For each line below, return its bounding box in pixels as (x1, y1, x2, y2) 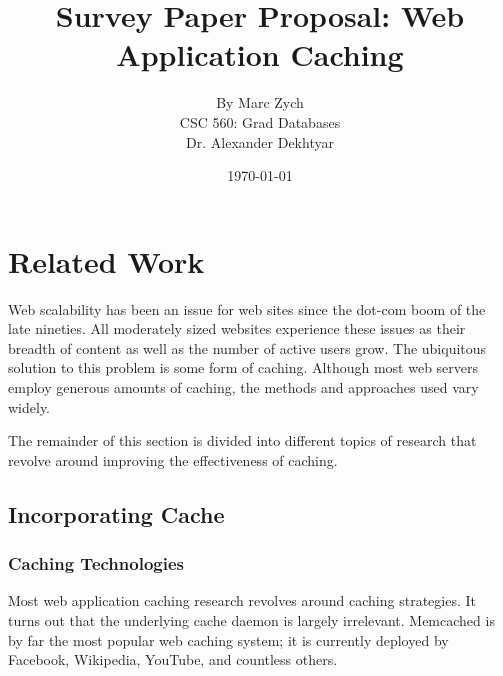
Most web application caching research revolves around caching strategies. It (8, 590, 476, 611)
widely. (8, 396, 51, 417)
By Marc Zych (216, 92, 304, 113)
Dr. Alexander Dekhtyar (186, 131, 334, 152)
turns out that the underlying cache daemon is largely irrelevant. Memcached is (8, 609, 495, 630)
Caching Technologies (8, 551, 184, 576)
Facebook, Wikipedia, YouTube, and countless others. (8, 649, 338, 670)
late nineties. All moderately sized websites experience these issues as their (8, 318, 466, 339)
